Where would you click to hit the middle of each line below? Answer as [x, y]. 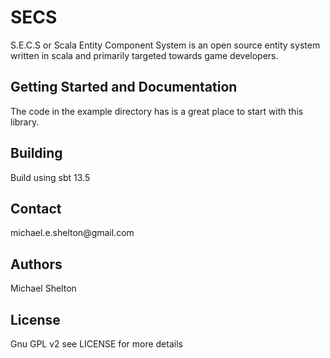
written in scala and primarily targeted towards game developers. [144, 55]
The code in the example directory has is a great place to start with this [157, 111]
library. [25, 122]
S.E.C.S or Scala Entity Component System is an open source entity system [165, 45]
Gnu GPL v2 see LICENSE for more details [96, 344]
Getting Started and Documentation [124, 87]
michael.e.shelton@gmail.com [72, 233]
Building [36, 153]
